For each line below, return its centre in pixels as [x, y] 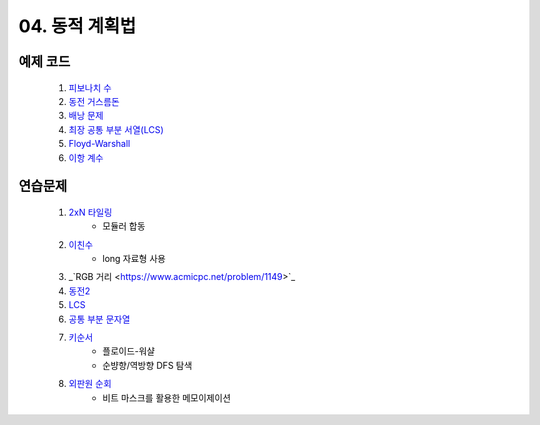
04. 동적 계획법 [77, 26]
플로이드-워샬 [128, 351]
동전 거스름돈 [94, 101]
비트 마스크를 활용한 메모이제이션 [167, 397]
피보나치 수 [90, 87]
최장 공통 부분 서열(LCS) [116, 129]
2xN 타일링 [90, 212]
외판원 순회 [90, 384]
